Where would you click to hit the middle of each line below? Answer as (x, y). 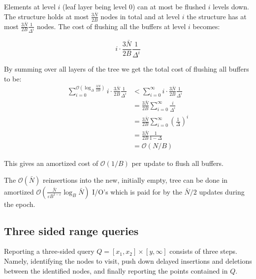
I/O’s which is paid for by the (137, 191)
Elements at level (30, 6)
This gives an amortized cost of (51, 163)
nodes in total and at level (140, 16)
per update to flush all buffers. (177, 163)
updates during (222, 191)
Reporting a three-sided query (49, 251)
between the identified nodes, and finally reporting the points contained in (116, 270)
